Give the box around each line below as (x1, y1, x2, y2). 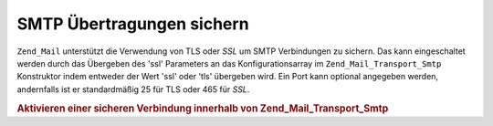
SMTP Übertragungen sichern (16, 14, 250, 34)
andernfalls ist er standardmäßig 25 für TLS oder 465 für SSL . (16, 83, 250, 95)
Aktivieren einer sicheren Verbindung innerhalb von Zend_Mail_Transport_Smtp (16, 101, 389, 114)
